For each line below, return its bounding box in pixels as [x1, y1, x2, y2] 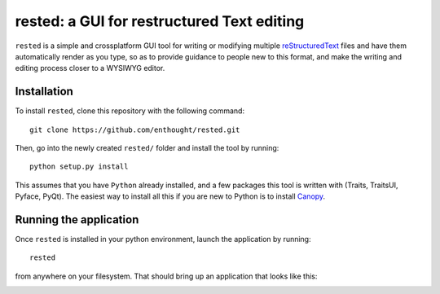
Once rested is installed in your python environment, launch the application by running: [15, 235, 311, 244]
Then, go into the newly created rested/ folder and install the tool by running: [15, 143, 279, 153]
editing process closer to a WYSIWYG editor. [15, 64, 165, 73]
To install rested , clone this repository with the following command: [15, 106, 244, 116]
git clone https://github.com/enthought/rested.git [29, 125, 240, 134]
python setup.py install [29, 162, 129, 171]
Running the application [15, 213, 139, 226]
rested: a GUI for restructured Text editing [15, 12, 305, 30]
